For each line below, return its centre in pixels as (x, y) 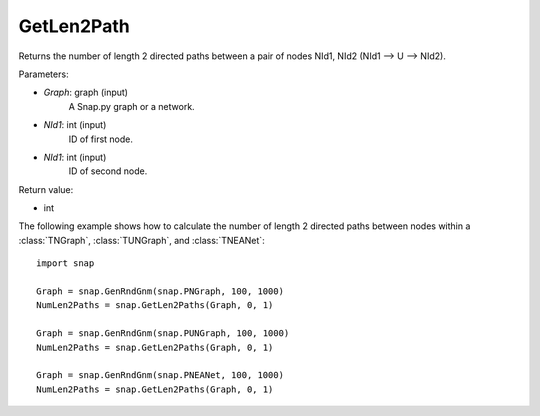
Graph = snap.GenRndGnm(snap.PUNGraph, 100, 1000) (163, 333)
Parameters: (43, 74)
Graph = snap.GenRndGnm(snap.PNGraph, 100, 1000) (160, 291)
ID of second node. (108, 171)
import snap (65, 263)
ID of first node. (101, 139)
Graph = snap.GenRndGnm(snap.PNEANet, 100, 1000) (160, 375)
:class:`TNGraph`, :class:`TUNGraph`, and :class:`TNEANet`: (141, 240)
